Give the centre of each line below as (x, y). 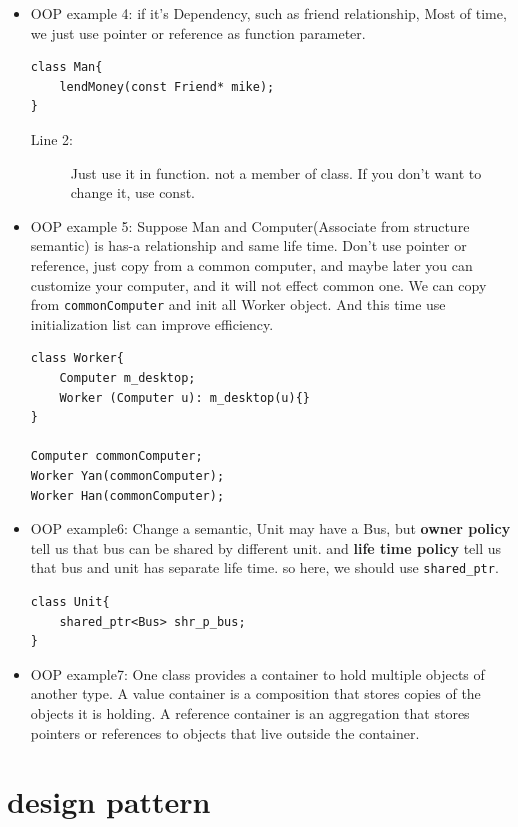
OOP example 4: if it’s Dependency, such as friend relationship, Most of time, (268, 13)
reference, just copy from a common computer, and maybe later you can (251, 264)
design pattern (109, 801)
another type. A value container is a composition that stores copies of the (255, 693)
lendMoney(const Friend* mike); (167, 86)
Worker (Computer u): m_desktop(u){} (184, 397)
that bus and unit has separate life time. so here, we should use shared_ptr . (264, 567)
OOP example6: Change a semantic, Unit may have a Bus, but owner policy (270, 528)
